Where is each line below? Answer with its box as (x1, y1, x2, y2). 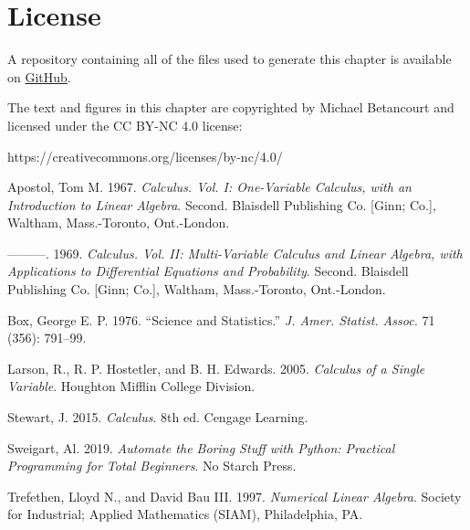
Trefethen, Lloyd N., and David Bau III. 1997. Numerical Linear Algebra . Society (7, 486, 462, 505)
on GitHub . (7, 67, 71, 86)
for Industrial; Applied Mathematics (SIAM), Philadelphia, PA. (7, 504, 363, 524)
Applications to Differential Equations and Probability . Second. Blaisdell (7, 261, 409, 281)
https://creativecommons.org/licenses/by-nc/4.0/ (7, 146, 283, 165)
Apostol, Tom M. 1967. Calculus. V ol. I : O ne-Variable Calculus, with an (7, 177, 412, 196)
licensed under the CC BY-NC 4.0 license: (7, 115, 243, 134)
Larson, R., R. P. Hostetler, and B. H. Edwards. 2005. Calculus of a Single (7, 358, 425, 377)
